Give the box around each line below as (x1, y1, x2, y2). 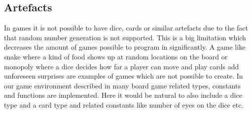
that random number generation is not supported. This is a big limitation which (4, 32, 246, 42)
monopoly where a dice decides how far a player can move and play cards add (4, 61, 239, 71)
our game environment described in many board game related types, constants (4, 80, 241, 90)
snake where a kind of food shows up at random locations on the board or (4, 51, 228, 61)
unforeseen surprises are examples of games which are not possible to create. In (4, 71, 243, 81)
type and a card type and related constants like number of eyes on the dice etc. (4, 99, 244, 110)
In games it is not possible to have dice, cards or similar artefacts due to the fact (4, 23, 248, 33)
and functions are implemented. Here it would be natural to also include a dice (4, 90, 242, 100)
